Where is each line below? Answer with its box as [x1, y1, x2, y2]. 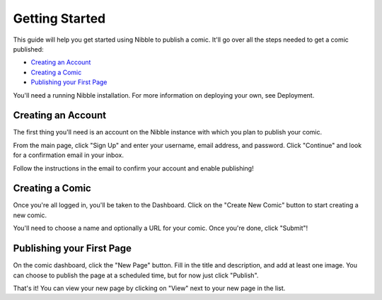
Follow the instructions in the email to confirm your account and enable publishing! [13, 163, 254, 173]
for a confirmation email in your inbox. [13, 151, 124, 159]
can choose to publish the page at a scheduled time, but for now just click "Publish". [13, 271, 259, 279]
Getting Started [13, 11, 106, 26]
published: [13, 45, 44, 53]
